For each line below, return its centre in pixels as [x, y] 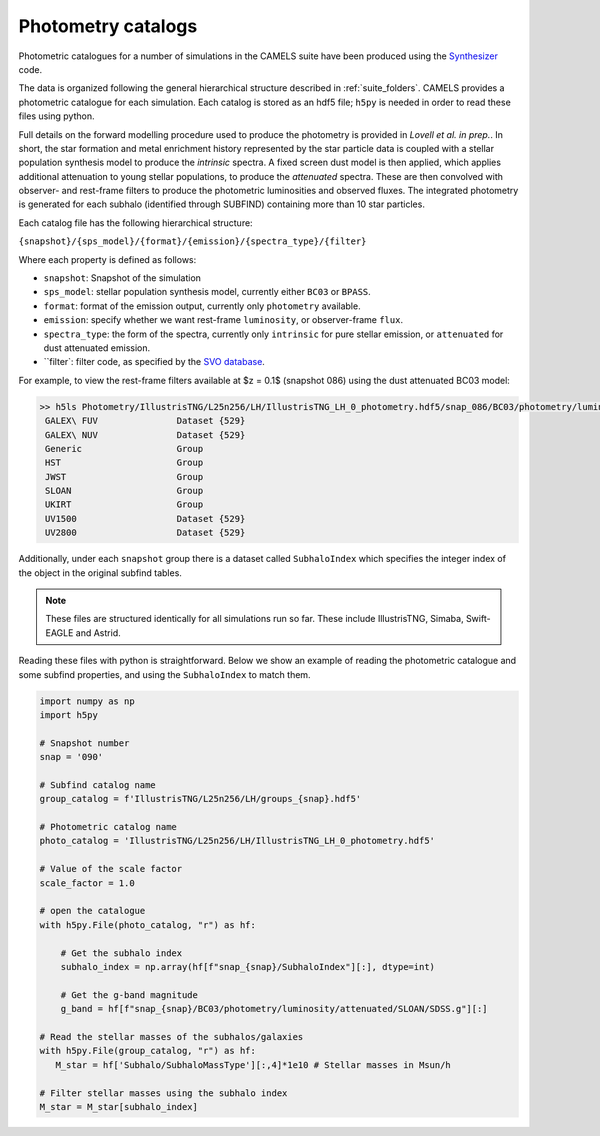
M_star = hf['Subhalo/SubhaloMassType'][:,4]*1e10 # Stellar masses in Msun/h [253, 1064]
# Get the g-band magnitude [129, 994]
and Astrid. [98, 632]
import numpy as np [87, 701]
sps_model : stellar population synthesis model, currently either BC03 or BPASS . [207, 292]
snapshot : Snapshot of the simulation [122, 278]
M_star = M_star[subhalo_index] [119, 1106]
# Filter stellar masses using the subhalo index [163, 1093]
